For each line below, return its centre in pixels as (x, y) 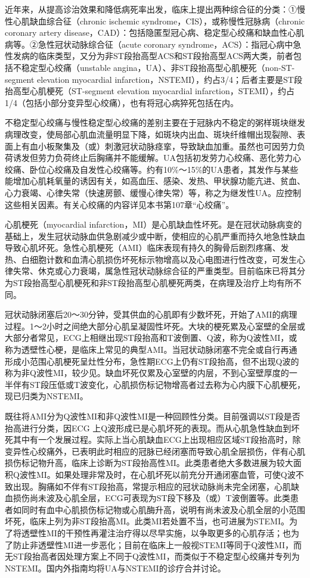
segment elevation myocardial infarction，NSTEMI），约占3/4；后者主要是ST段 (154, 79)
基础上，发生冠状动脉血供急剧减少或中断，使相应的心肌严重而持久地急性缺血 (155, 236)
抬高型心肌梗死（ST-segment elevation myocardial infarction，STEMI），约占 (150, 91)
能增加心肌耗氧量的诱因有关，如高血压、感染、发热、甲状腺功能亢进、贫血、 (155, 181)
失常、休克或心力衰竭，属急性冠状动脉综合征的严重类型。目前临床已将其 (155, 271)
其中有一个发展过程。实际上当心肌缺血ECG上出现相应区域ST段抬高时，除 (157, 439)
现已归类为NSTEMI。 (46, 396)
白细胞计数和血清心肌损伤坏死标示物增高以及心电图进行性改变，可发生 (159, 259)
